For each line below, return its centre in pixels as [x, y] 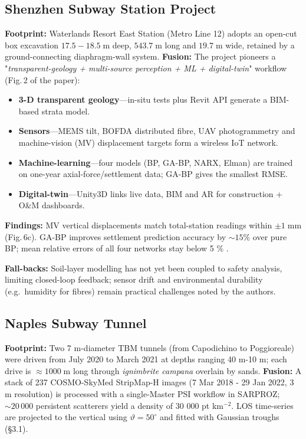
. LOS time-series [262, 405]
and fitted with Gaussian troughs [219, 417]
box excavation [32, 45]
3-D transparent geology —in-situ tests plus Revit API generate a [143, 99]
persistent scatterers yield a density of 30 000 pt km [130, 405]
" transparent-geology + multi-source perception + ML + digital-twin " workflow [146, 68]
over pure [270, 236]
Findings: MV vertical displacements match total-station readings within [139, 225]
